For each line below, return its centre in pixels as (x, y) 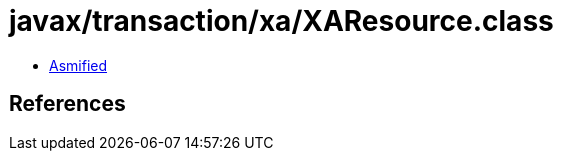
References (67, 104)
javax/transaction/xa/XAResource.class (281, 21)
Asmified (78, 65)
